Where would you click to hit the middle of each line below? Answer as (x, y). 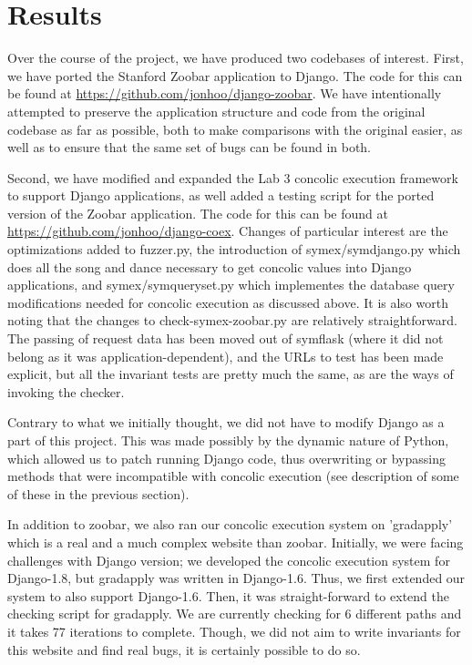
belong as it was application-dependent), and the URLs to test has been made (226, 356)
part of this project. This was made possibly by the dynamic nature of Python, (228, 440)
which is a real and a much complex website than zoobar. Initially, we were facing (236, 542)
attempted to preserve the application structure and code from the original (216, 111)
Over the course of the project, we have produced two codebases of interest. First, (236, 58)
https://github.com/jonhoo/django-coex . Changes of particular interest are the (228, 231)
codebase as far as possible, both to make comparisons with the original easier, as (235, 129)
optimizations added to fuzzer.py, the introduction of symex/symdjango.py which (234, 249)
